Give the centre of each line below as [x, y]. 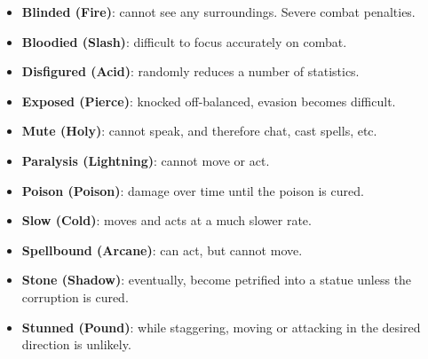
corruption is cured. [75, 297]
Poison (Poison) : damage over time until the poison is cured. [193, 190]
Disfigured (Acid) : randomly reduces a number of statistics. [190, 71]
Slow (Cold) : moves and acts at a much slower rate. [166, 220]
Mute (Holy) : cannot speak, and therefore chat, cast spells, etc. [199, 131]
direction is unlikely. [76, 344]
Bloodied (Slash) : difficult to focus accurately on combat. [184, 41]
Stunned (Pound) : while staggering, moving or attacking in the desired [221, 327]
